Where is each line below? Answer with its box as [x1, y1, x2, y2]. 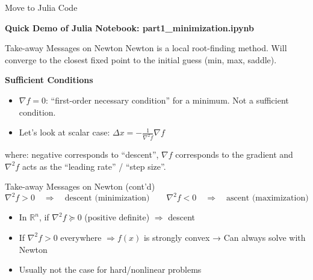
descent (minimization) [64, 194, 150, 203]
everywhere [60, 231, 102, 243]
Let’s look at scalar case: [19, 126, 110, 138]
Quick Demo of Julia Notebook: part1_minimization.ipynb [5, 21, 255, 34]
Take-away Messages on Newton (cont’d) [5, 180, 155, 193]
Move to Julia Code [5, 1, 78, 13]
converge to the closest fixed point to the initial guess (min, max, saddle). [5, 53, 277, 66]
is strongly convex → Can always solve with [143, 231, 306, 243]
